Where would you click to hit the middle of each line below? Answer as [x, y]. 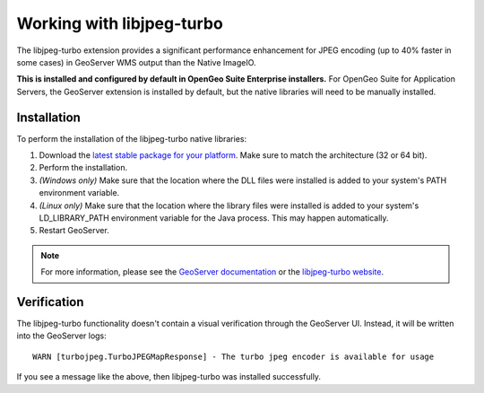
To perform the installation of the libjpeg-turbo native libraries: [131, 138]
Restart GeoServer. [74, 231]
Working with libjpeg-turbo [120, 23]
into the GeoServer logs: [61, 336]
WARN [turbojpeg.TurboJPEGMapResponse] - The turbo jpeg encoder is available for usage [233, 356]
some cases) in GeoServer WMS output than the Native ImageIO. [136, 62]
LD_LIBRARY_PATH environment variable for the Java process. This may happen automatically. [214, 218]
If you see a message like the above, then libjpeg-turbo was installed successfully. [169, 377]
